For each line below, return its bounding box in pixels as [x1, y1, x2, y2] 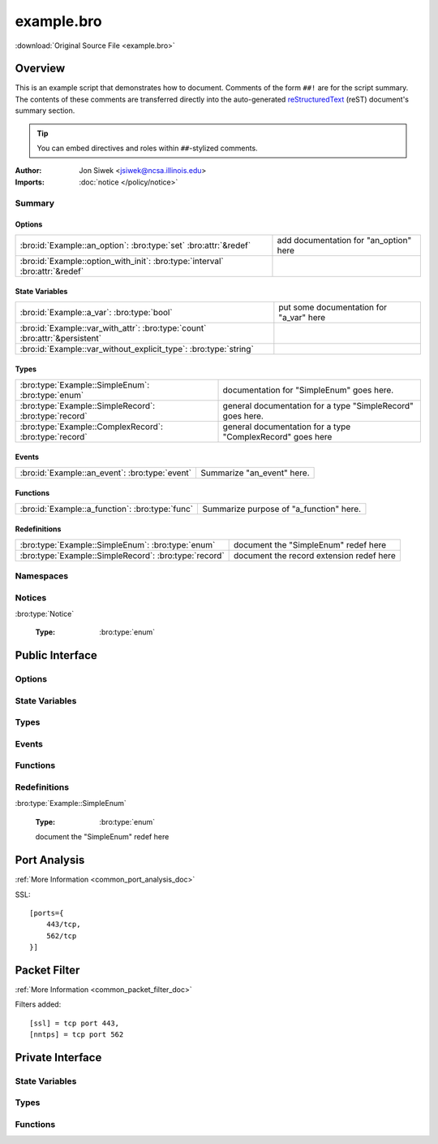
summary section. [15, 106, 75, 115]
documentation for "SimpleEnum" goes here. [222, 384, 394, 396]
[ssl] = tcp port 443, [29, 1018, 120, 1028]
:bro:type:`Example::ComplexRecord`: [19, 421, 164, 432]
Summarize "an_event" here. [200, 467, 310, 479]
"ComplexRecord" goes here [222, 431, 333, 442]
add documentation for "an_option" [277, 234, 412, 245]
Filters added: [15, 999, 62, 1009]
